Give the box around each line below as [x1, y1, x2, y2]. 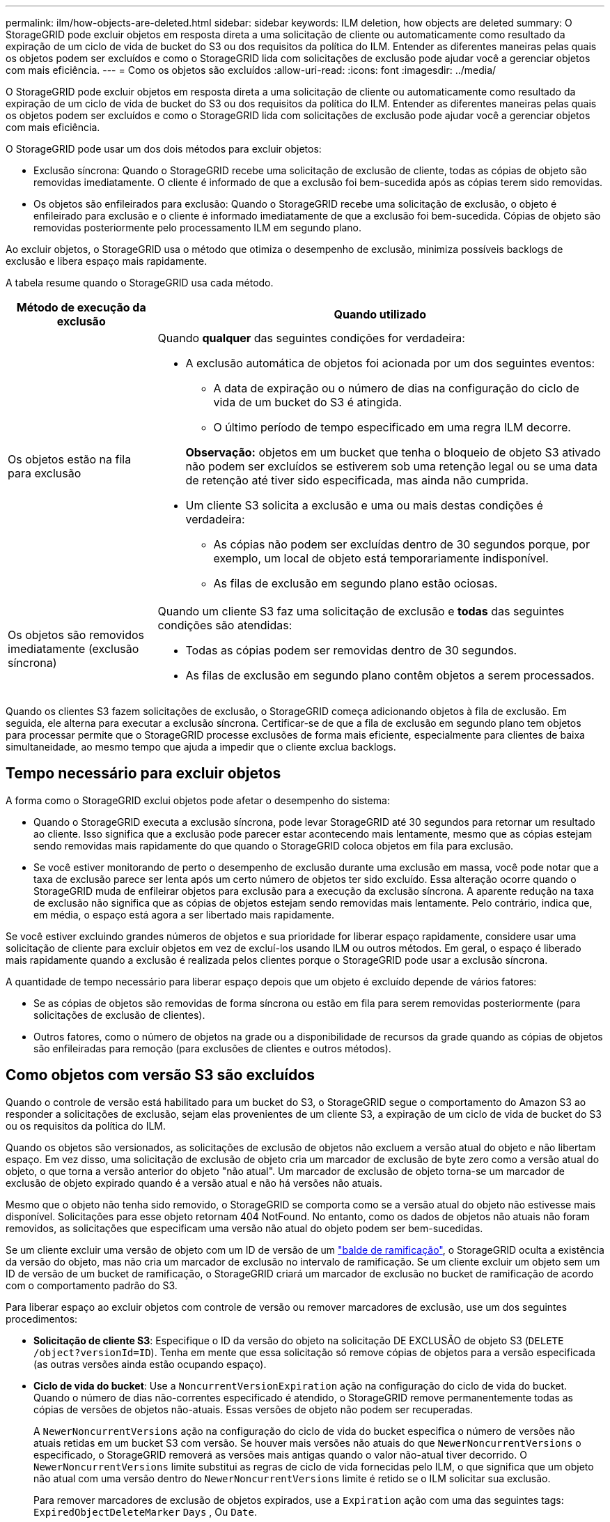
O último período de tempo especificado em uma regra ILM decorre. [213, 420, 571, 434]
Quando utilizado [334, 307, 426, 321]
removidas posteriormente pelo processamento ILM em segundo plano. [33, 222, 361, 233]
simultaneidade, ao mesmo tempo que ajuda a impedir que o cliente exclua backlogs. [6, 741, 396, 753]
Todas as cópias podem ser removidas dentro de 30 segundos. [185, 643, 517, 657]
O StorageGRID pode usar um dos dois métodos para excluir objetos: [6, 143, 322, 155]
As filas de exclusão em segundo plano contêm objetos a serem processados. [185, 668, 595, 682]
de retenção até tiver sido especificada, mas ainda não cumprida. [185, 473, 529, 487]
